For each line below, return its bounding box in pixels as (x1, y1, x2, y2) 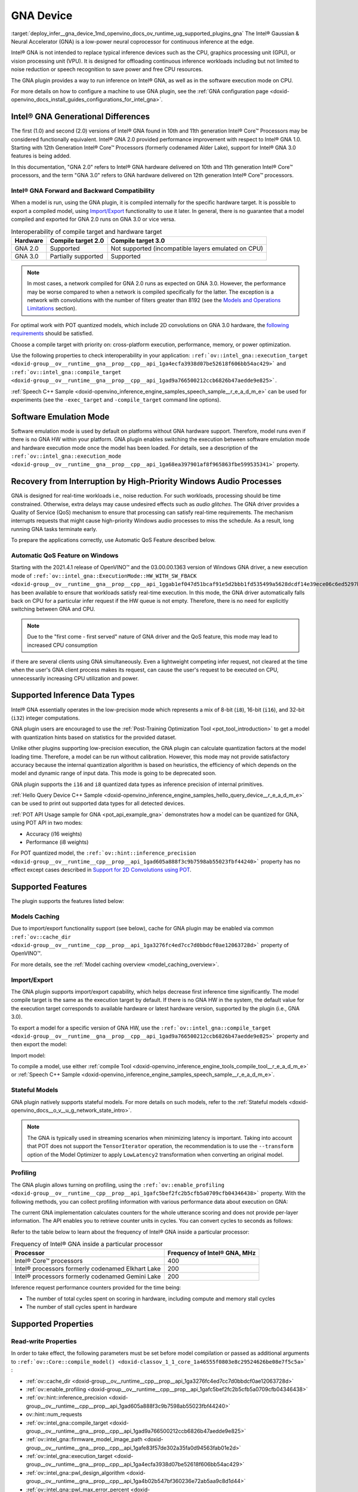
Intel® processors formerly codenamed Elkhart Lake (14, 1265, 161, 1273)
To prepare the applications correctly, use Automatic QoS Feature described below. (11, 537, 216, 544)
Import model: (11, 1052, 46, 1059)
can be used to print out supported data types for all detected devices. (11, 800, 185, 807)
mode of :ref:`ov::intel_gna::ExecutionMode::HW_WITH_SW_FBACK (11, 572, 197, 579)
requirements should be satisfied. (11, 330, 94, 337)
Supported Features (11, 882, 88, 892)
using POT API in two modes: (11, 819, 83, 827)
